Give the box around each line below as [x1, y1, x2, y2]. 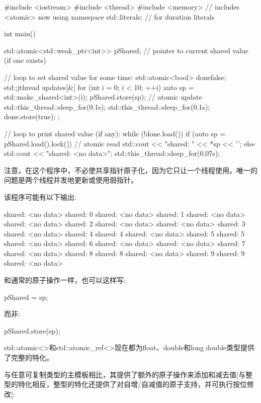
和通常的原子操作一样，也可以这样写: [4, 275, 126, 285]
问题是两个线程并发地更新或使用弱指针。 [4, 175, 138, 185]
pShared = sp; [4, 291, 48, 302]
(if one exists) [4, 55, 46, 65]
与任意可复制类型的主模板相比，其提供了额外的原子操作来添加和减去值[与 [4, 369, 245, 379]
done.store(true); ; [4, 111, 60, 122]
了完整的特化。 [4, 352, 53, 363]
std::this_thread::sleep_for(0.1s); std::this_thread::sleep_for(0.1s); [4, 101, 210, 112]
